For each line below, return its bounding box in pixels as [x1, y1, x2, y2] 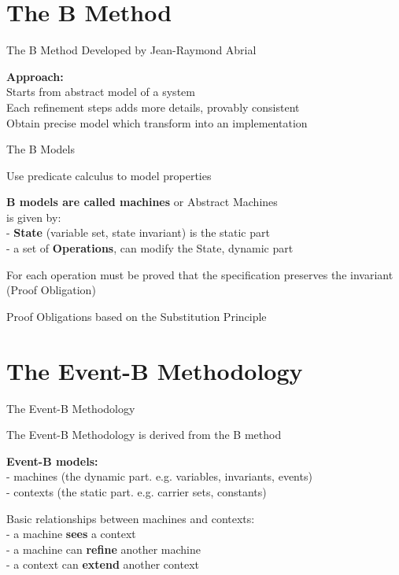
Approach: [6, 68, 64, 84]
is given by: [6, 208, 61, 225]
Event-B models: [6, 452, 98, 469]
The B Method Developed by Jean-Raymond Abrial [6, 42, 257, 58]
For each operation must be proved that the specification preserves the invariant [6, 266, 393, 282]
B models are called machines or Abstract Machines [6, 194, 278, 210]
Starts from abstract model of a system [6, 83, 195, 100]
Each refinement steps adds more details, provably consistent [6, 98, 300, 115]
